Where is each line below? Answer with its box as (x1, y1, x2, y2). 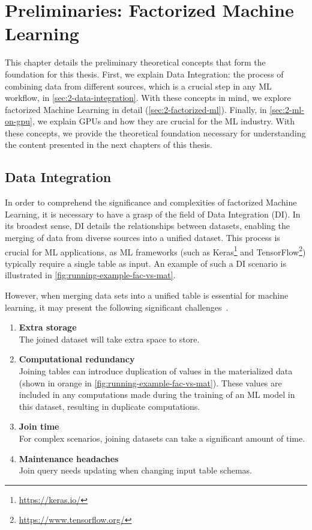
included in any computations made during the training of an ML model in (19, 388, 295, 401)
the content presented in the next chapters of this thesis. (5, 138, 212, 151)
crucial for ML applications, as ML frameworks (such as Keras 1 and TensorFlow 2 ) (5, 243, 306, 258)
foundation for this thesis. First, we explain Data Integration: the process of (5, 67, 284, 80)
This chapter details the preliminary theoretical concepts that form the (5, 56, 266, 69)
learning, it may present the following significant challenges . (5, 300, 229, 313)
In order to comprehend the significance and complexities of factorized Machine (5, 196, 297, 209)
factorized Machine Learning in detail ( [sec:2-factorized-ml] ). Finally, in (5, 103, 267, 115)
